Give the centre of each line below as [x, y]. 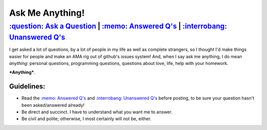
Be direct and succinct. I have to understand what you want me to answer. [97, 112]
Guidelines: [27, 86]
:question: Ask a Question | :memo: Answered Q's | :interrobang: [118, 26]
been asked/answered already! [53, 105]
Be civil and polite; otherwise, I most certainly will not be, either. [87, 119]
